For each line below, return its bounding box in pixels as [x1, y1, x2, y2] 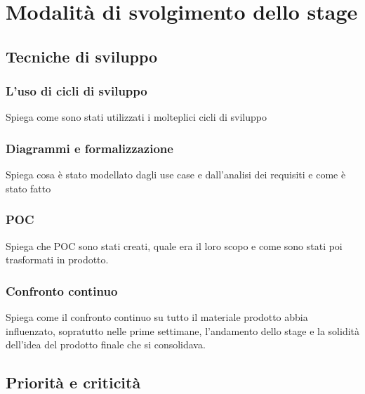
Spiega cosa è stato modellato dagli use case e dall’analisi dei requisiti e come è [6, 167, 346, 182]
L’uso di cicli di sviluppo [6, 82, 147, 100]
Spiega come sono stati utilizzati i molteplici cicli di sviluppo [6, 110, 267, 124]
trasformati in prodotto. [6, 252, 109, 267]
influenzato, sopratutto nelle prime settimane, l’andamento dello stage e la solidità [6, 323, 359, 338]
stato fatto [6, 180, 51, 195]
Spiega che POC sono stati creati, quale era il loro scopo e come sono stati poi [6, 238, 343, 253]
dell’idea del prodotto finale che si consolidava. [6, 337, 206, 352]
